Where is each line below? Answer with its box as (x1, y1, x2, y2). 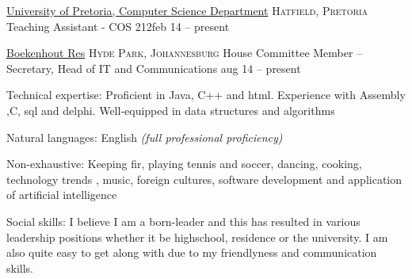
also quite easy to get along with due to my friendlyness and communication (6, 244, 377, 261)
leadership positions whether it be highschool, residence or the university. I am (6, 228, 388, 245)
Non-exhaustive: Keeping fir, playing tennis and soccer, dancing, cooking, (6, 155, 362, 172)
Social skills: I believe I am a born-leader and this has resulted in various (6, 212, 360, 229)
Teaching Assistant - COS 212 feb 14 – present (6, 17, 230, 34)
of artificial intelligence (6, 186, 117, 203)
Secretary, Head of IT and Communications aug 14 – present (6, 59, 301, 76)
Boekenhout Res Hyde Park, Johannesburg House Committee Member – (6, 44, 363, 61)
